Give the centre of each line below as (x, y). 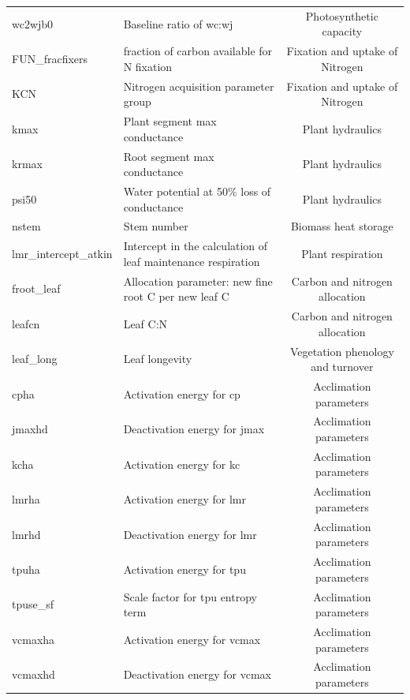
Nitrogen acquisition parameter (199, 86)
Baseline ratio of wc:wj (178, 23)
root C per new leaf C (176, 296)
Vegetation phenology (342, 351)
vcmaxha (34, 639)
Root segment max (169, 156)
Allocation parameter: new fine (198, 281)
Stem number (156, 226)
